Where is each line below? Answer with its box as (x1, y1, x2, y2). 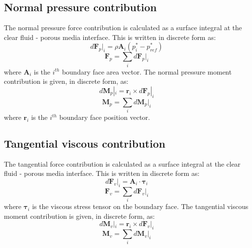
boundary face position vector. (59, 112, 150, 122)
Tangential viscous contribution (4, 136, 166, 151)
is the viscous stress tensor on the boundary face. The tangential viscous (32, 201, 249, 211)
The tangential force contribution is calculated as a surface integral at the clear (4, 158, 241, 169)
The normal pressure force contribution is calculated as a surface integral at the (4, 22, 242, 33)
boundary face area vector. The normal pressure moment (62, 66, 232, 76)
